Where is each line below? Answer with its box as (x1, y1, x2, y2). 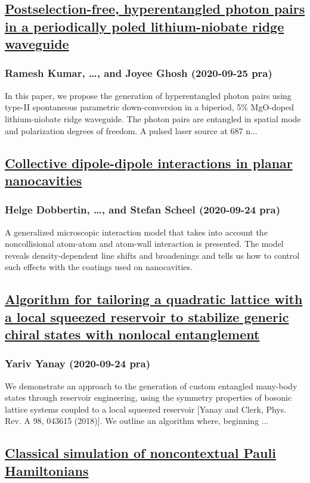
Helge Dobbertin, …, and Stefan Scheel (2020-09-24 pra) (5, 202, 280, 217)
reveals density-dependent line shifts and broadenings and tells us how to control (5, 249, 300, 261)
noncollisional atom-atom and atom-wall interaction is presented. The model (5, 237, 284, 250)
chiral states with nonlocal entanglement (5, 325, 260, 343)
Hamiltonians (5, 461, 89, 479)
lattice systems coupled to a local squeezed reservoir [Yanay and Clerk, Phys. (5, 402, 287, 415)
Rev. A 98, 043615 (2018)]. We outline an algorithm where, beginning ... (5, 414, 269, 427)
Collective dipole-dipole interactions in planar (5, 153, 293, 172)
